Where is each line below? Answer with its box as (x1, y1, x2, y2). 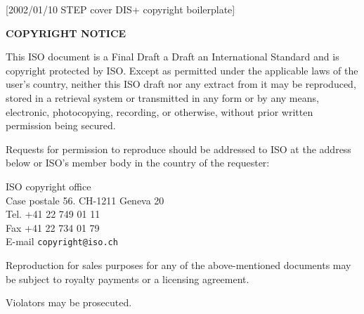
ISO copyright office (6, 178, 91, 193)
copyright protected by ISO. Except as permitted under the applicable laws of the (6, 63, 358, 77)
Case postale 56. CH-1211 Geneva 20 (6, 192, 164, 207)
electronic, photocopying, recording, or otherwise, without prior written (6, 104, 313, 119)
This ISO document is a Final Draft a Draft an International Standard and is (6, 49, 339, 64)
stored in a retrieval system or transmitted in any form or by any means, (6, 90, 319, 105)
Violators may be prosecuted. (6, 295, 132, 310)
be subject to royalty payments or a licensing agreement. (6, 271, 249, 286)
